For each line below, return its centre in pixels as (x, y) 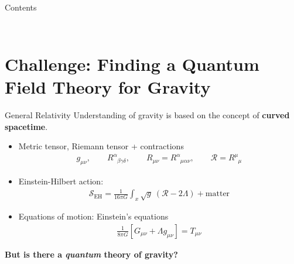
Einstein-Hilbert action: (61, 181)
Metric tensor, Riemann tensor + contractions (101, 146)
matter (218, 194)
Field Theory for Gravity (108, 86)
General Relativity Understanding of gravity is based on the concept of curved (147, 114)
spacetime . (26, 126)
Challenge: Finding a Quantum (132, 64)
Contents (21, 7)
